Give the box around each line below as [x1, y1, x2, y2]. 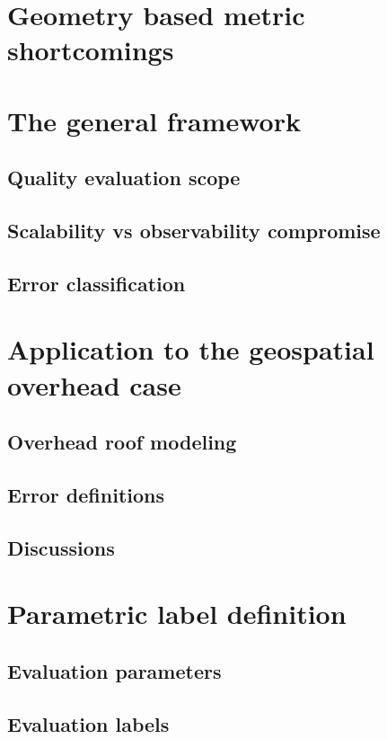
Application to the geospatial [7, 331, 374, 368]
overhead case [7, 366, 181, 403]
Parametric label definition [7, 595, 347, 632]
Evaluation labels [7, 709, 170, 737]
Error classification [7, 269, 186, 297]
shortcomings [7, 31, 174, 68]
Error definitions [7, 481, 164, 509]
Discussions [7, 533, 115, 561]
